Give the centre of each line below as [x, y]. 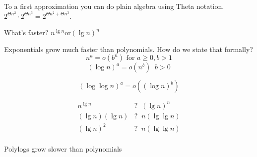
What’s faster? [26, 32]
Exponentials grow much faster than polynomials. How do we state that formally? [128, 49]
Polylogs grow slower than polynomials [63, 148]
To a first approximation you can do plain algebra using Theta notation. [114, 6]
